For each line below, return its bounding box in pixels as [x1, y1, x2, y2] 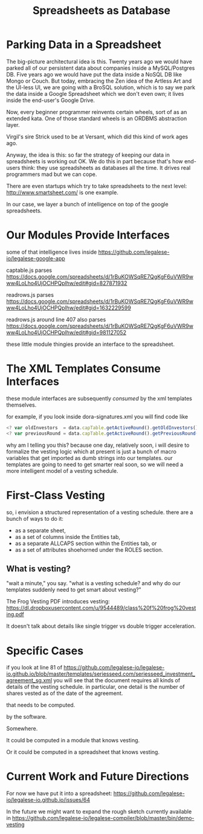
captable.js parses [6, 266, 53, 274]
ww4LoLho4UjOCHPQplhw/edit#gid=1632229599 [6, 304, 131, 311]
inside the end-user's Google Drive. [6, 97, 95, 104]
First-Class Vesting [6, 488, 106, 502]
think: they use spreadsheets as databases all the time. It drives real [21, 164, 191, 171]
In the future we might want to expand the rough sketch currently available [6, 808, 192, 815]
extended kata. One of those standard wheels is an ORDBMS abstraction [6, 115, 187, 122]
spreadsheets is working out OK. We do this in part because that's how [6, 157, 183, 164]
